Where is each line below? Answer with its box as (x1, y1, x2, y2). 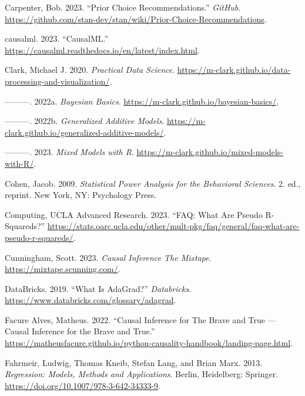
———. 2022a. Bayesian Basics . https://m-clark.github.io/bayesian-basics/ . (5, 95, 279, 107)
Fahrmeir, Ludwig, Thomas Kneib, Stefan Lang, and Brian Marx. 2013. (5, 356, 263, 368)
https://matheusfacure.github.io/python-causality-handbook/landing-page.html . (5, 337, 293, 349)
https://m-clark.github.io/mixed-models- (136, 146, 283, 158)
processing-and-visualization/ (5, 75, 110, 87)
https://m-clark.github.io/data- (177, 63, 291, 76)
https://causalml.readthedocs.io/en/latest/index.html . (5, 43, 200, 56)
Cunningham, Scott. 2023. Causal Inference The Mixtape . (5, 251, 212, 263)
